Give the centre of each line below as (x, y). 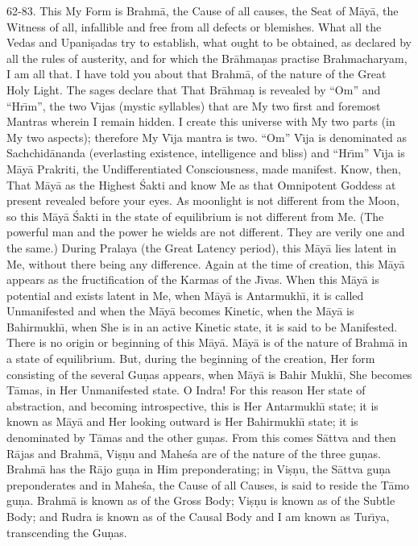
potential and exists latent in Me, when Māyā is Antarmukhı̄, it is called (185, 295)
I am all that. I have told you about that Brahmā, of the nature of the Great (197, 74)
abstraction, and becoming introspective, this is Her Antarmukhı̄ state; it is (192, 405)
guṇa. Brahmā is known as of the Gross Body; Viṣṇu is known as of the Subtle (201, 500)
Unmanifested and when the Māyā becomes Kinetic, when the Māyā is (180, 311)
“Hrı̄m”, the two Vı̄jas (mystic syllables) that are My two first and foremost (194, 105)
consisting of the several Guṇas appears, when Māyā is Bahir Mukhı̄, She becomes (209, 374)
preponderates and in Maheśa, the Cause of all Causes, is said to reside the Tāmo (208, 484)
